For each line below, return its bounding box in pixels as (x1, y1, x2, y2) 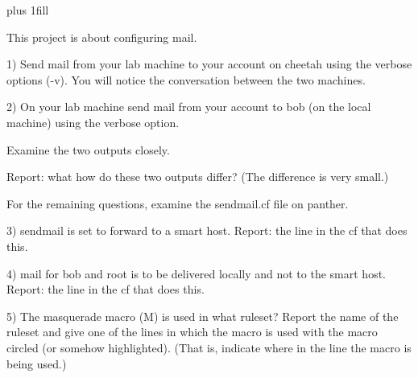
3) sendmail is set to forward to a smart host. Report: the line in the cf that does (6, 222, 408, 239)
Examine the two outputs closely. (6, 141, 170, 158)
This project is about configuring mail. (6, 28, 197, 45)
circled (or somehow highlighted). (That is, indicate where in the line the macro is (6, 339, 412, 355)
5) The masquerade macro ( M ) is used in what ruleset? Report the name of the (6, 307, 399, 324)
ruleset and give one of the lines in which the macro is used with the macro (6, 323, 378, 340)
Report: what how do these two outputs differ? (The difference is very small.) (6, 168, 389, 185)
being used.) (6, 355, 67, 372)
